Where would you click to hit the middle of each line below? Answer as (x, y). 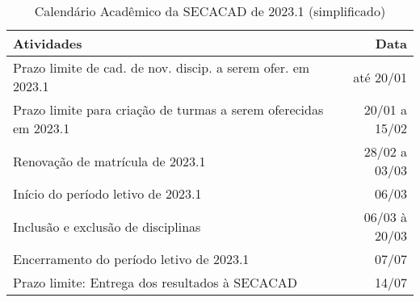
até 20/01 (380, 77)
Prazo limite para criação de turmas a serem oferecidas (168, 109)
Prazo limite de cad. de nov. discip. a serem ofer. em (162, 67)
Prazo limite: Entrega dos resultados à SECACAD (155, 282)
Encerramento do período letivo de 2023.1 (131, 259)
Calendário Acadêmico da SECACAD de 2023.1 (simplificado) (210, 11)
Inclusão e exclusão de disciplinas (107, 226)
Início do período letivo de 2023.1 (107, 193)
